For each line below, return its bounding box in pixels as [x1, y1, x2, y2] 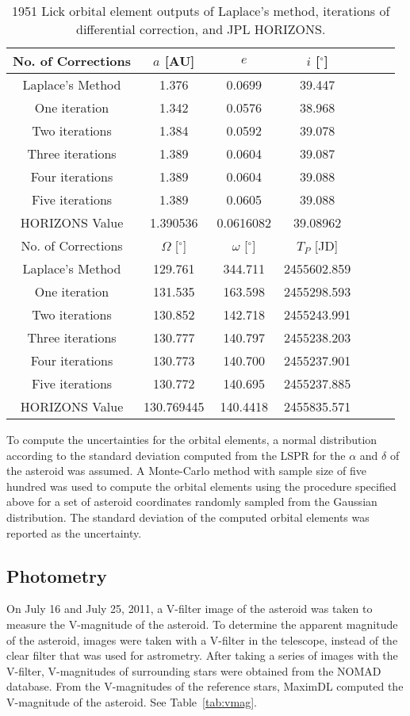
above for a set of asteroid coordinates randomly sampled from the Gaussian [6, 493, 377, 510]
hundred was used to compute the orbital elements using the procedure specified [6, 477, 397, 494]
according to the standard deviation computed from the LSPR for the [6, 446, 346, 463]
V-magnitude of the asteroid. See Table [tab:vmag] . [6, 693, 257, 710]
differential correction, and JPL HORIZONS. [75, 20, 326, 38]
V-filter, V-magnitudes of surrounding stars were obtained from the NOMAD [6, 662, 381, 679]
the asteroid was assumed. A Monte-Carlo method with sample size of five [6, 462, 366, 479]
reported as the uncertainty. [6, 524, 142, 541]
